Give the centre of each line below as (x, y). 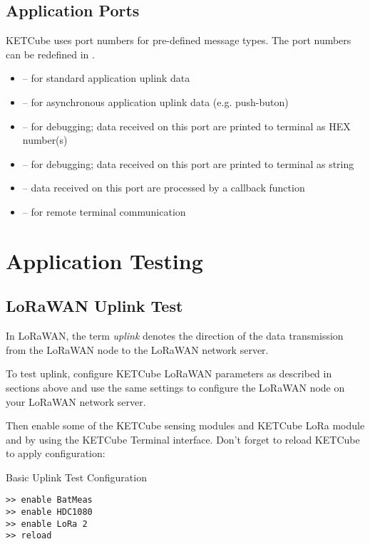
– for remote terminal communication (104, 211)
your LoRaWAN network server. (76, 401)
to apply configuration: (56, 453)
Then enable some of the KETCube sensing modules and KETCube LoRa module (185, 425)
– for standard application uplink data (106, 78)
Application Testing (104, 260)
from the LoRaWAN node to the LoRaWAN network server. (137, 349)
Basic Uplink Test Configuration (76, 477)
